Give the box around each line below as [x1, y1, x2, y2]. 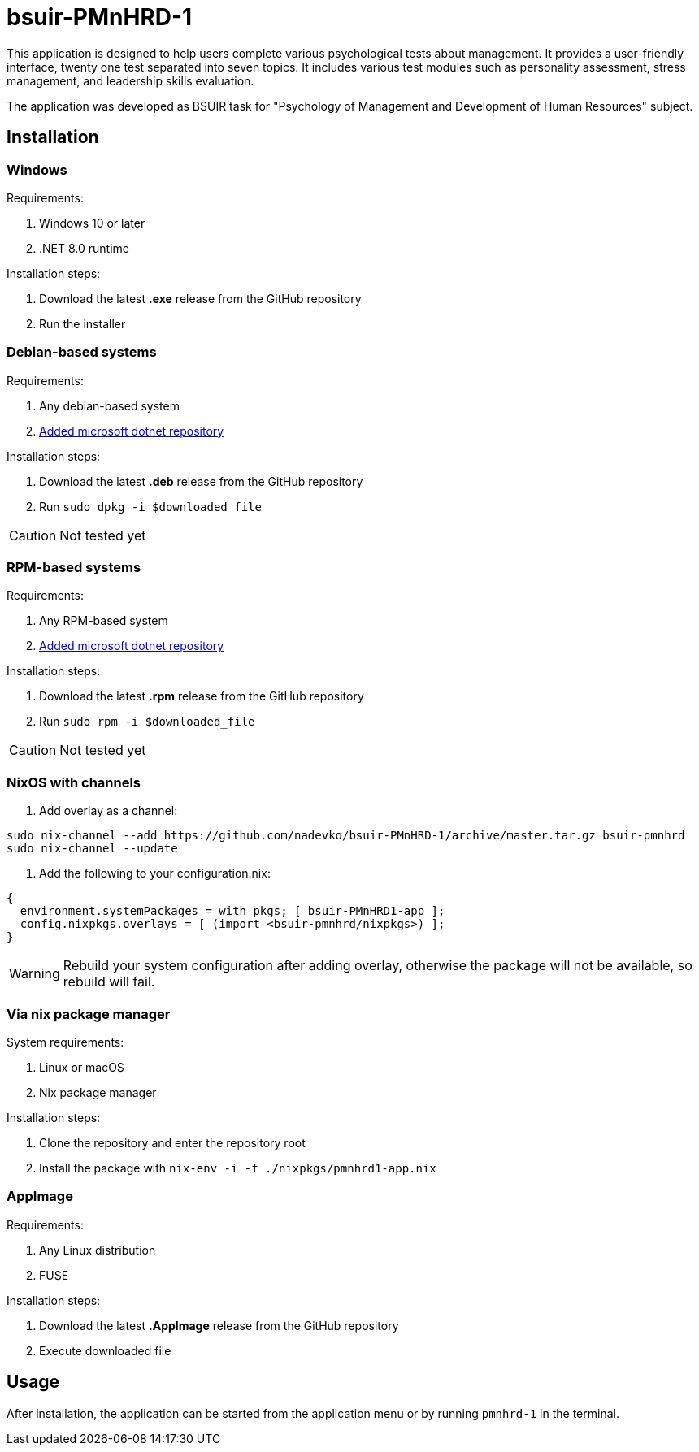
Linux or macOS [39, 1060, 124, 1074]
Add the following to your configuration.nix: [39, 866, 271, 881]
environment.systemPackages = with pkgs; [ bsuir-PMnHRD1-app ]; [20, 904, 445, 918]
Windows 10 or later [39, 215, 145, 230]
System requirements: [7, 1034, 124, 1049]
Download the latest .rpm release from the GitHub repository [39, 689, 364, 704]
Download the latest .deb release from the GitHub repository [39, 474, 363, 488]
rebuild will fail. [63, 973, 155, 990]
